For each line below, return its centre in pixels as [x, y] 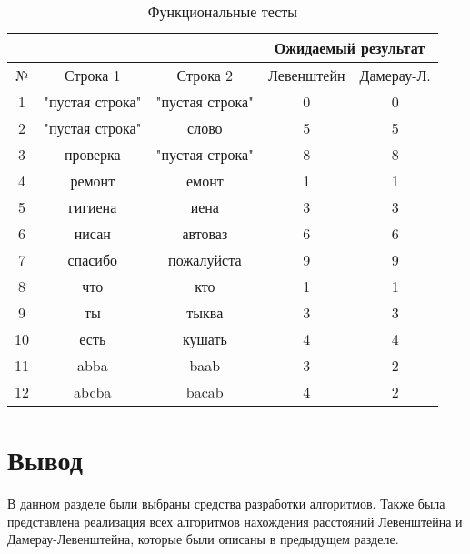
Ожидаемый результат [350, 48]
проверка [92, 154]
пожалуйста [205, 260]
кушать [205, 339]
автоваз [205, 233]
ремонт [93, 181]
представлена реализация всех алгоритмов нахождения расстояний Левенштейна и [235, 521]
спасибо [93, 260]
